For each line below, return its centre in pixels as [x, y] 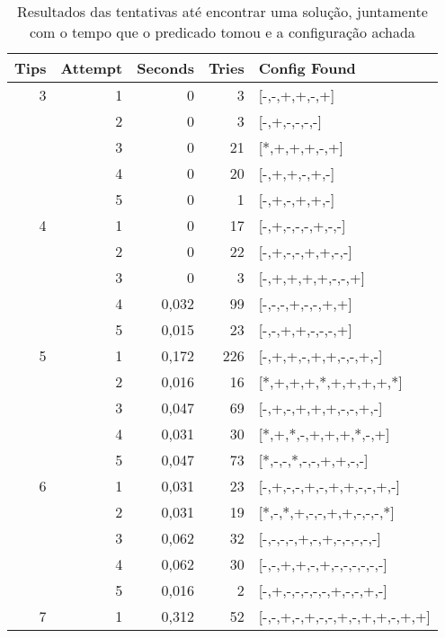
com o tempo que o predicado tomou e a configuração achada [222, 32]
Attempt [92, 68]
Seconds [165, 68]
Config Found [307, 68]
